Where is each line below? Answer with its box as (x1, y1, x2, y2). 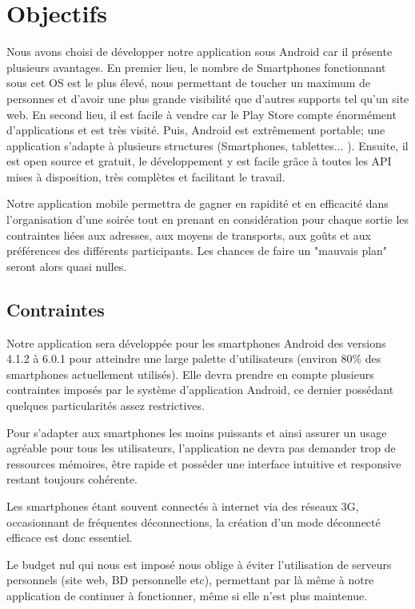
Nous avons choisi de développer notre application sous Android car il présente (6, 43, 393, 60)
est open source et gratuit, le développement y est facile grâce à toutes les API (6, 153, 392, 169)
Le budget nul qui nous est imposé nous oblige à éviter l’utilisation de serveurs (6, 555, 392, 572)
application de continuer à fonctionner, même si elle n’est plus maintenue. (6, 587, 368, 603)
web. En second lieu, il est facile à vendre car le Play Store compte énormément (6, 105, 397, 122)
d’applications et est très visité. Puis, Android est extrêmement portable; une (6, 121, 385, 138)
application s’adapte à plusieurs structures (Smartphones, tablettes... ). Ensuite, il (6, 137, 409, 153)
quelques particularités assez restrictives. (6, 397, 205, 414)
